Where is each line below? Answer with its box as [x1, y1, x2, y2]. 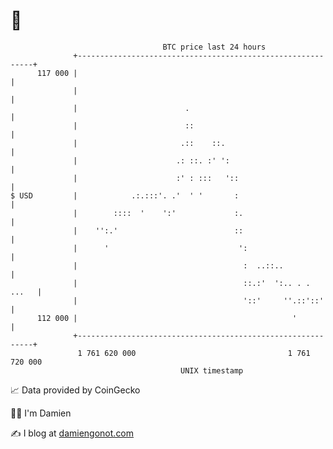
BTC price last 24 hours [162, 42, 267, 52]
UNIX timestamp [180, 365, 244, 376]
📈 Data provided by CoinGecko [10, 384, 141, 396]
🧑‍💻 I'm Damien [10, 407, 72, 419]
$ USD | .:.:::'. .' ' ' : [10, 190, 240, 201]
